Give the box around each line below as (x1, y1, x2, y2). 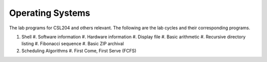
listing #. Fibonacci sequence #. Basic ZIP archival (21, 41, 124, 47)
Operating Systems (9, 7, 90, 18)
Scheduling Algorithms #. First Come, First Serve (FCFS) (21, 48, 136, 54)
